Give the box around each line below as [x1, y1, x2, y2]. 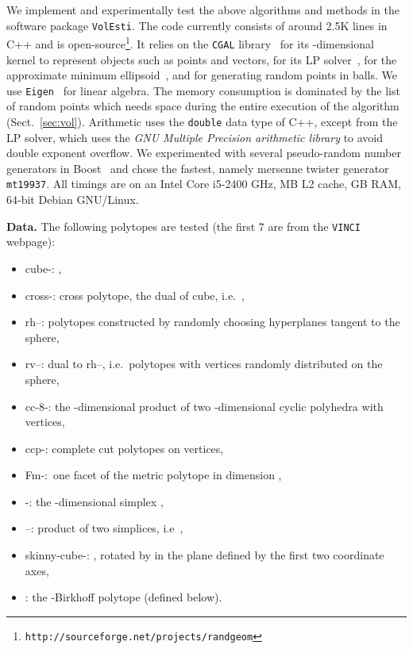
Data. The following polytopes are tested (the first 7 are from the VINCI [6, 217, 361, 234]
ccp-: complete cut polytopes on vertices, [25, 440, 224, 456]
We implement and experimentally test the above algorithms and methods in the [6, 2, 399, 17]
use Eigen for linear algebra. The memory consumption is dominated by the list [6, 82, 400, 98]
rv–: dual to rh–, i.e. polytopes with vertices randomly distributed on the [25, 355, 383, 372]
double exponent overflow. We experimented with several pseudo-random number [6, 144, 401, 161]
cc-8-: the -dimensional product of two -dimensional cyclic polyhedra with [25, 397, 384, 414]
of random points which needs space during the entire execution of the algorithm [6, 98, 399, 114]
